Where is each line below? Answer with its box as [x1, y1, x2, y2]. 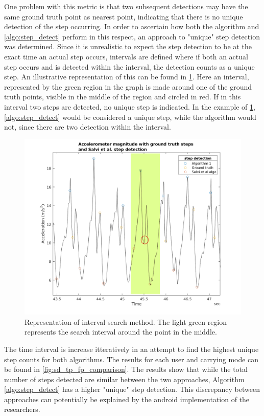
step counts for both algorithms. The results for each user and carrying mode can [4, 353, 259, 364]
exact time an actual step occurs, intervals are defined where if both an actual [4, 51, 248, 61]
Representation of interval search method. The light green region [25, 316, 227, 327]
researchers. [4, 404, 40, 414]
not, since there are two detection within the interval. [4, 121, 171, 132]
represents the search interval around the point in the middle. [25, 326, 217, 337]
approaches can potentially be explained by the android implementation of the [4, 393, 250, 404]
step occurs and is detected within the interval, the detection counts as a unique [4, 61, 255, 72]
